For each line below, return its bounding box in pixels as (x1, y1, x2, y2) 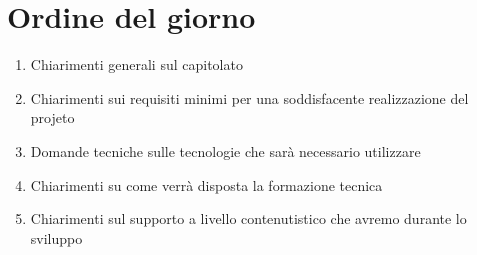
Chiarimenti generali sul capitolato (30, 54, 243, 75)
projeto (30, 107, 75, 128)
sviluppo (30, 227, 83, 248)
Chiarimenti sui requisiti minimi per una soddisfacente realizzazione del (30, 87, 469, 108)
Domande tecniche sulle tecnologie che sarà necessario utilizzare (30, 140, 421, 161)
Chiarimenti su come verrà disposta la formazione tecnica (30, 174, 383, 195)
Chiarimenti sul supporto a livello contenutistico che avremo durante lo (30, 208, 467, 229)
